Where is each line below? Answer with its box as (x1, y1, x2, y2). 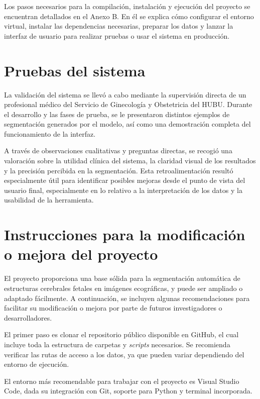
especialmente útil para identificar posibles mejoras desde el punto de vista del (4, 175, 245, 185)
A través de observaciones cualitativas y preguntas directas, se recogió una (4, 145, 232, 156)
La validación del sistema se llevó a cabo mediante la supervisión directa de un (4, 89, 246, 99)
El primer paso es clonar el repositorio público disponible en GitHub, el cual (4, 329, 239, 340)
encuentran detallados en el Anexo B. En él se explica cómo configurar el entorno (4, 11, 254, 21)
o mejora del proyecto (4, 244, 158, 264)
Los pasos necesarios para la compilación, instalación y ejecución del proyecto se (4, 1, 250, 11)
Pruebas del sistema (4, 60, 146, 80)
